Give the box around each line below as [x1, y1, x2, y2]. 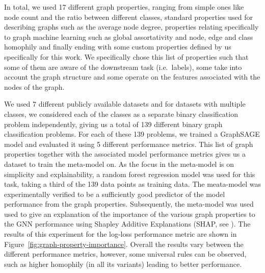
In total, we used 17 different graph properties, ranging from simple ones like [4, 2, 244, 12]
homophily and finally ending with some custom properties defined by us [4, 41, 231, 52]
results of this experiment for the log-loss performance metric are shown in [4, 229, 237, 239]
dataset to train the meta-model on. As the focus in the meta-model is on [4, 158, 234, 169]
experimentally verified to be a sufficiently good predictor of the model [4, 188, 225, 199]
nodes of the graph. [4, 81, 65, 92]
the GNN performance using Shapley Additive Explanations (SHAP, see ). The [4, 218, 251, 229]
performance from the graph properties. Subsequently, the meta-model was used [4, 198, 254, 209]
